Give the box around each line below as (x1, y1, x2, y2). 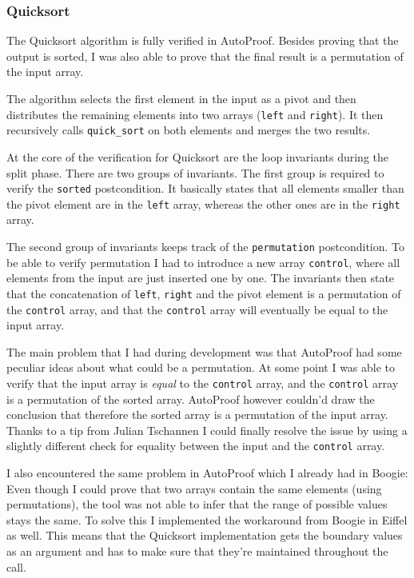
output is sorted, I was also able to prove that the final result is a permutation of (6, 47, 404, 64)
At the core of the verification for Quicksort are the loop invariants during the (6, 148, 389, 165)
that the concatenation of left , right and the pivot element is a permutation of (6, 285, 401, 301)
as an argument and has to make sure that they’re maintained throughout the (6, 543, 388, 560)
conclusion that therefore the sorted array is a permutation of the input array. (6, 406, 388, 423)
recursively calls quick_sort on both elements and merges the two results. (6, 122, 371, 138)
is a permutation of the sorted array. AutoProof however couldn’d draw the (6, 390, 375, 407)
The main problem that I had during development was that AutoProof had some (6, 343, 402, 360)
